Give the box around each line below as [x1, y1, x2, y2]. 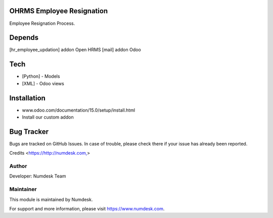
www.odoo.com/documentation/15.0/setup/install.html [22, 107, 135, 113]
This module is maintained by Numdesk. [9, 196, 93, 202]
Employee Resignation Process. [9, 20, 75, 26]
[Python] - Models [22, 74, 60, 80]
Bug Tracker [9, 127, 49, 136]
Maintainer [9, 186, 37, 193]
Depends [9, 33, 39, 42]
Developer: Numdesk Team [9, 173, 66, 179]
